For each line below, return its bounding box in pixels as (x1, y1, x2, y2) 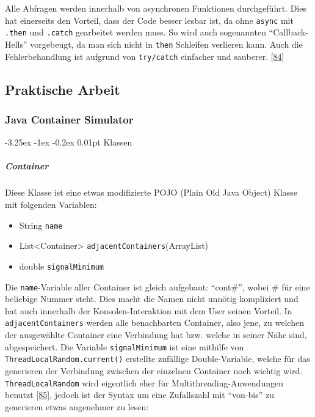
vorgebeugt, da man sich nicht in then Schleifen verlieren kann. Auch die (30, 37, 303, 50)
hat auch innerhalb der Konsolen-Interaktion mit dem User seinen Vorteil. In (5, 304, 292, 317)
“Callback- (269, 26, 308, 39)
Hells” (5, 37, 27, 50)
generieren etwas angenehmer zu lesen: (5, 400, 149, 413)
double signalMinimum (19, 259, 104, 272)
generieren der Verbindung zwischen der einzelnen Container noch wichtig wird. (5, 364, 303, 377)
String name (19, 218, 63, 231)
